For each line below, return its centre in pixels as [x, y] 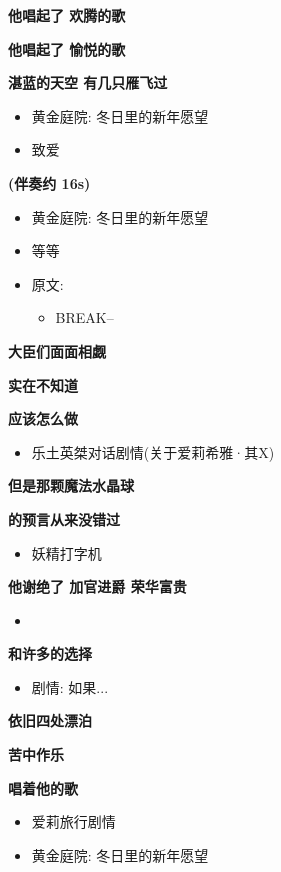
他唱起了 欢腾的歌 [67, 15]
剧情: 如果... [70, 686]
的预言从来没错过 [64, 518]
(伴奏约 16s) [49, 182]
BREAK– [84, 317]
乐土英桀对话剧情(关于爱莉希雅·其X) [153, 451]
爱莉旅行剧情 [73, 821]
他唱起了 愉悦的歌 [67, 48]
